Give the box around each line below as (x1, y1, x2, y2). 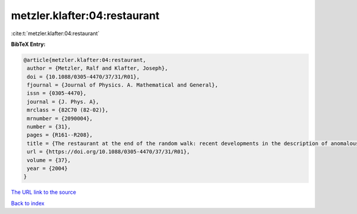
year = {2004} (27, 165, 68, 172)
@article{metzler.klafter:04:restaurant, (23, 57, 146, 63)
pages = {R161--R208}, (27, 132, 93, 138)
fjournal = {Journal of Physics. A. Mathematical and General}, (27, 82, 218, 89)
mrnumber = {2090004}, (27, 115, 93, 122)
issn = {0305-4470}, (27, 90, 87, 97)
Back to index (11, 200, 45, 207)
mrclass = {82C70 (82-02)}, (27, 107, 109, 113)
